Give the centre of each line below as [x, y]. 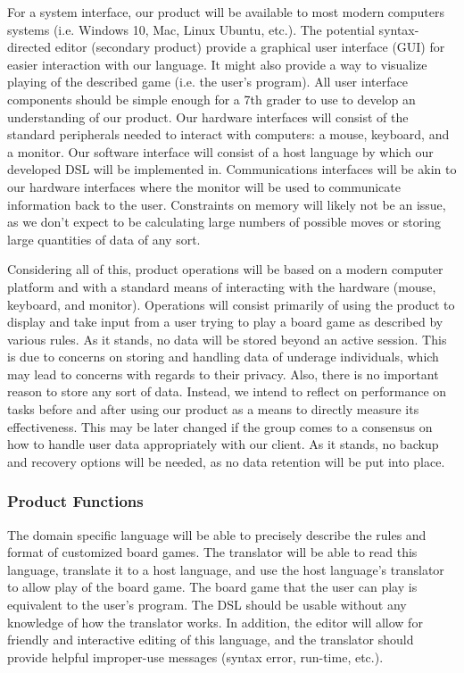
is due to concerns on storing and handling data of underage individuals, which [223, 357]
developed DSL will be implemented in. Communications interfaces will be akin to [232, 169]
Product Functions [75, 501]
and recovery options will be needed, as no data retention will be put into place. [226, 461]
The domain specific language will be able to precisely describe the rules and [217, 534]
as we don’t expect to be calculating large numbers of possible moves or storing [224, 222]
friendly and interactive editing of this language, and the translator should [211, 640]
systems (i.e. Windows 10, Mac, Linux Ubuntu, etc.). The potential [191, 29]
